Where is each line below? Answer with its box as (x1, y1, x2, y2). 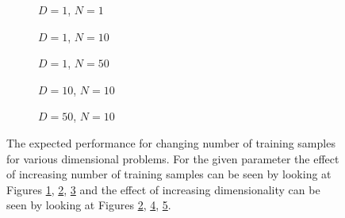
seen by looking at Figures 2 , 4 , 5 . (6, 197, 171, 213)
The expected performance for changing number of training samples (6, 134, 335, 151)
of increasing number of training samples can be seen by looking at (6, 166, 332, 182)
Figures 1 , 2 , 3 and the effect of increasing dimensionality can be (6, 181, 320, 197)
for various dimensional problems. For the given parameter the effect (6, 150, 339, 166)
